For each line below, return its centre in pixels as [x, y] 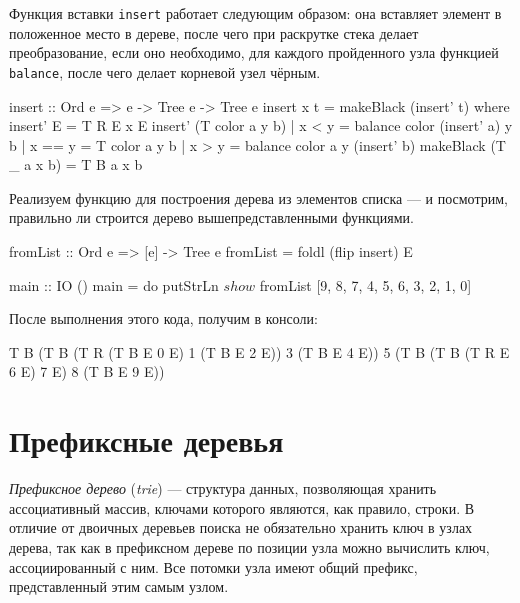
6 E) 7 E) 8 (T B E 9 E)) [87, 371]
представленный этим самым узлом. [119, 586]
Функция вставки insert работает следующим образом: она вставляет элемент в [255, 13]
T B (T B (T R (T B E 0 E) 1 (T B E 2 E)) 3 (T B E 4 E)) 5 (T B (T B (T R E [259, 351]
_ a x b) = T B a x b [76, 164]
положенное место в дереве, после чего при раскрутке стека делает [214, 32]
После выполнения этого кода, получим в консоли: [163, 318]
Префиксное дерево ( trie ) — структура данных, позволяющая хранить [223, 488]
